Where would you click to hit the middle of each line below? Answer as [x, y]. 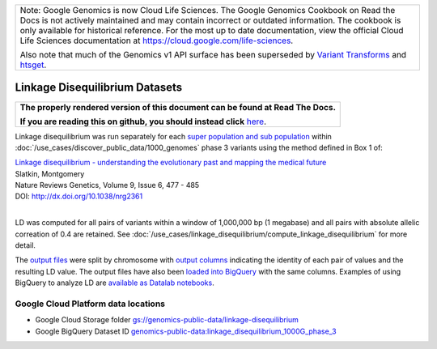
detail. [25, 245]
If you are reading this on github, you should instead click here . [143, 121]
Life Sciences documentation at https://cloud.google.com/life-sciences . [157, 40]
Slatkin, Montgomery [50, 173]
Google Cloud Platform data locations [90, 304]
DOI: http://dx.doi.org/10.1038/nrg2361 [79, 196]
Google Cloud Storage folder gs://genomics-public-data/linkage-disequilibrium [167, 320]
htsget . [33, 65]
